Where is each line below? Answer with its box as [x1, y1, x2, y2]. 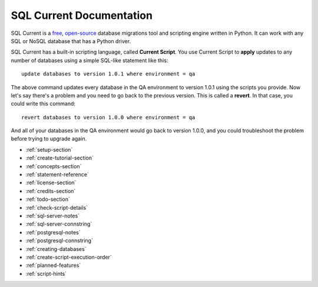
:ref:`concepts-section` [25, 162, 82, 169]
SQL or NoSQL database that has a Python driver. [11, 37, 131, 44]
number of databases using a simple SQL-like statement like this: [11, 57, 168, 64]
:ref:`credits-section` [25, 187, 76, 194]
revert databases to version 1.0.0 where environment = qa [21, 114, 196, 120]
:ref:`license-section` [25, 179, 77, 186]
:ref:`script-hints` [25, 270, 67, 277]
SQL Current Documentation [11, 9, 153, 22]
